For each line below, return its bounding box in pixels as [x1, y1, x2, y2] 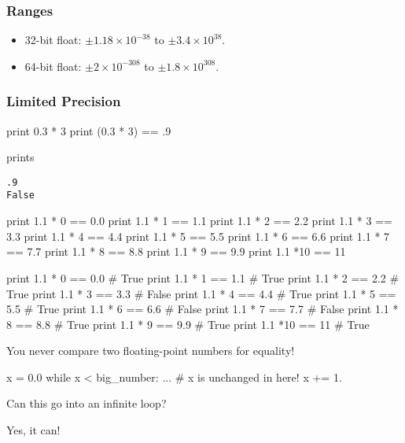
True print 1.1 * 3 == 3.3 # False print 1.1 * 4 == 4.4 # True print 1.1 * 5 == [6, 285, 396, 301]
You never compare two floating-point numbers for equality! [6, 342, 295, 359]
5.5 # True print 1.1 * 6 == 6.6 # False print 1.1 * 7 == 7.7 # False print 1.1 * [6, 301, 399, 317]
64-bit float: [24, 57, 82, 74]
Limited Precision [6, 91, 121, 111]
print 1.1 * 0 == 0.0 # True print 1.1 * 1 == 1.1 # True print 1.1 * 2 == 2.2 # [6, 269, 399, 286]
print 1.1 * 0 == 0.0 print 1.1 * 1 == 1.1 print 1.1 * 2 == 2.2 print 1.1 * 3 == [6, 212, 392, 229]
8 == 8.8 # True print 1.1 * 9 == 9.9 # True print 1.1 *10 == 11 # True [6, 316, 370, 332]
